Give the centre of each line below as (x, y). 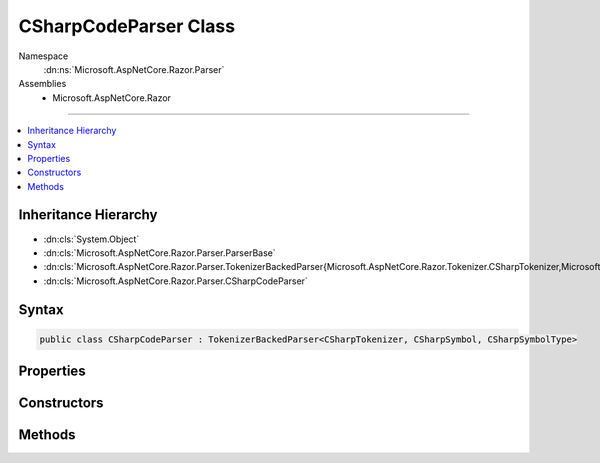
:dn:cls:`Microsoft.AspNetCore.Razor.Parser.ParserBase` (159, 252)
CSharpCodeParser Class (126, 26)
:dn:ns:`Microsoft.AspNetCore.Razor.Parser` (134, 69)
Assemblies (42, 84)
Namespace (43, 56)
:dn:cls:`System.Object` (91, 239)
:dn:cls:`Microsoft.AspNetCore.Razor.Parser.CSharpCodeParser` (176, 281)
